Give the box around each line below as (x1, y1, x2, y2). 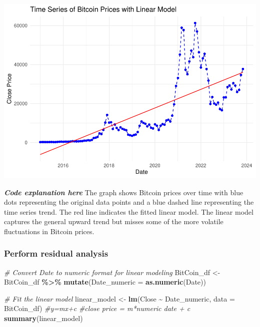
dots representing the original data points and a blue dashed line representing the (4, 197, 254, 207)
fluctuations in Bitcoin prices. (4, 226, 94, 236)
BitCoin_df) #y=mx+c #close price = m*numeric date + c (4, 303, 190, 314)
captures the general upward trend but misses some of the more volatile (4, 216, 223, 227)
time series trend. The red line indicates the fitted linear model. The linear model (4, 206, 253, 217)
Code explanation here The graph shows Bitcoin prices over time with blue (4, 187, 243, 197)
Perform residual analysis (4, 247, 108, 260)
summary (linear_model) (4, 313, 83, 324)
